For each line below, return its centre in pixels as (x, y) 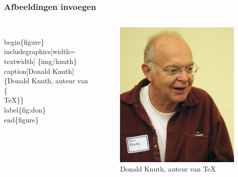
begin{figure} (24, 41)
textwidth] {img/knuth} (41, 61)
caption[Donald (27, 71)
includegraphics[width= (40, 51)
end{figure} (22, 119)
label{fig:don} (25, 109)
